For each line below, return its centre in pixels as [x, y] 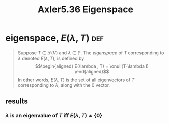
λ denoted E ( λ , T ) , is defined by [51, 58]
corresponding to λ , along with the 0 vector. [64, 85]
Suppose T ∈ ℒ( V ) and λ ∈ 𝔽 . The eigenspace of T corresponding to [91, 53]
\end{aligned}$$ [92, 71]
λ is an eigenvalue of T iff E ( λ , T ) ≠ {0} [54, 116]
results [17, 101]
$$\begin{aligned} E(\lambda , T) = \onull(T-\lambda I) [92, 66]
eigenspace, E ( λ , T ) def [55, 38]
